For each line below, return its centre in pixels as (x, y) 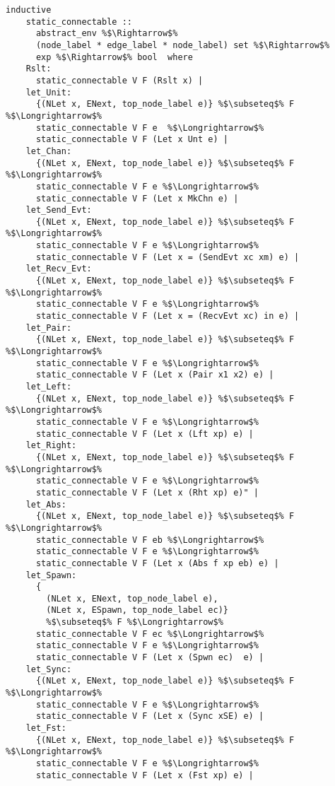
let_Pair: (49, 328)
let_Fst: (46, 728)
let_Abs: (46, 504)
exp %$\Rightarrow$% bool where (114, 57)
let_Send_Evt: (59, 210)
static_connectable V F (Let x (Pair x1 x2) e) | (155, 375)
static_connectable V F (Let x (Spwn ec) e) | (150, 658)
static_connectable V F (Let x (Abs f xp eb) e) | (157, 563)
